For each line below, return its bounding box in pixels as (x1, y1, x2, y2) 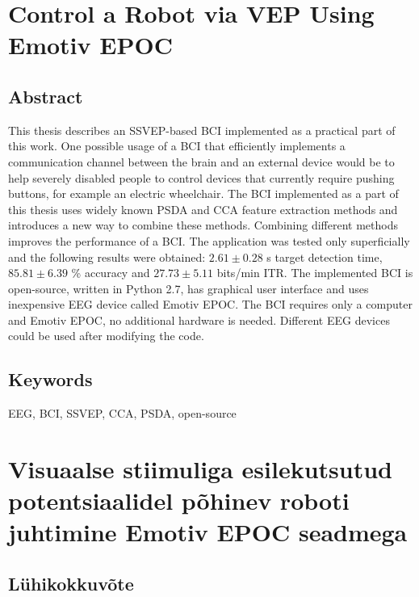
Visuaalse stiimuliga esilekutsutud (8, 452, 392, 486)
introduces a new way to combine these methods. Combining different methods (8, 217, 398, 233)
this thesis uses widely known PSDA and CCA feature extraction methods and (8, 200, 398, 217)
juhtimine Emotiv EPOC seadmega (8, 515, 408, 549)
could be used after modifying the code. (8, 327, 204, 344)
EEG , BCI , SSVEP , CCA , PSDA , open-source (8, 405, 237, 422)
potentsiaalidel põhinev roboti (8, 484, 350, 517)
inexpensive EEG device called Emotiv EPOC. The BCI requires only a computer (8, 296, 413, 313)
